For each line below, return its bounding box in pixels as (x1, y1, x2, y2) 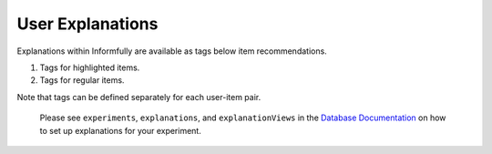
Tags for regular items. (39, 75, 125, 86)
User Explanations (16, 14, 159, 34)
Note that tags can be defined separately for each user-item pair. (16, 91, 261, 102)
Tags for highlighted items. (39, 62, 140, 73)
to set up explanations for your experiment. (39, 125, 202, 136)
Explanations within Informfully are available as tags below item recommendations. (16, 46, 327, 56)
